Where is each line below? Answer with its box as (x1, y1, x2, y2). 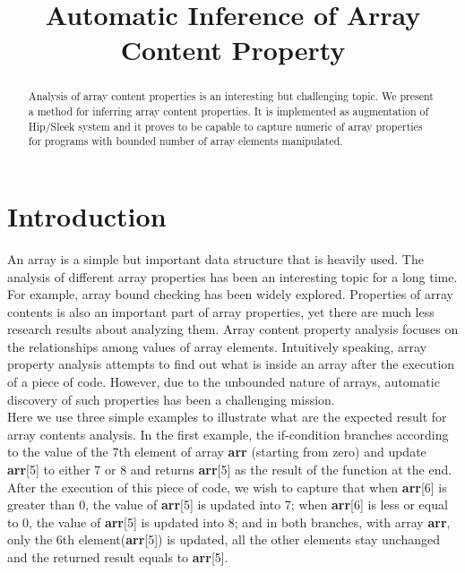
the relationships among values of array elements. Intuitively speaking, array (7, 337, 427, 355)
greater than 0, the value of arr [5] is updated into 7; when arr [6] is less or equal (7, 495, 448, 514)
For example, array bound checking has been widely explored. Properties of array (7, 285, 453, 304)
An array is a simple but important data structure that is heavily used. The (7, 249, 424, 268)
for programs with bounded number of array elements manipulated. (28, 133, 343, 149)
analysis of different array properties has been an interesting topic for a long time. (7, 267, 458, 286)
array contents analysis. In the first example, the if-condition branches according (7, 424, 449, 443)
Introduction (7, 197, 167, 234)
